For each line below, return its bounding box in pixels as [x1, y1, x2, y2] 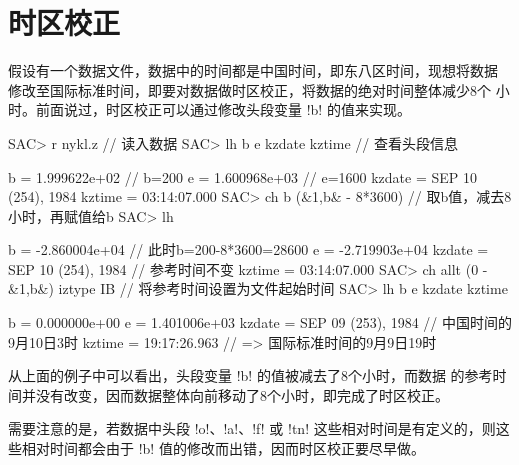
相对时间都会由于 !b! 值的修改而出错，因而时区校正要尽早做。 [21, 438, 425, 459]
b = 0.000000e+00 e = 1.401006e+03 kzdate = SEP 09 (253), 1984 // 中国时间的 [8, 312, 512, 333]
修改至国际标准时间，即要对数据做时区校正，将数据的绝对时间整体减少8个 [8, 79, 491, 100]
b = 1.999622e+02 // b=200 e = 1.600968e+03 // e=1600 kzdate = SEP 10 [8, 166, 477, 187]
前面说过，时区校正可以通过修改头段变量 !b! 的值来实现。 [35, 99, 411, 120]
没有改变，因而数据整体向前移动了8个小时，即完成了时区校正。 [35, 384, 449, 405]
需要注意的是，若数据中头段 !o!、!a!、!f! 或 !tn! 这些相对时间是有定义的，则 [8, 418, 496, 439]
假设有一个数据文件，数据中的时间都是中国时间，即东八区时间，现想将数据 [8, 60, 498, 81]
